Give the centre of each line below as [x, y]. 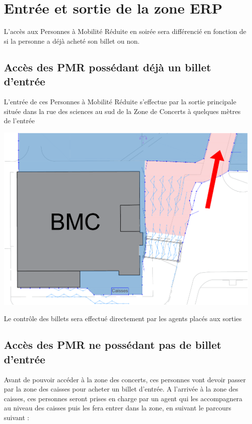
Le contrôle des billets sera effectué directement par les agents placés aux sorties [123, 318]
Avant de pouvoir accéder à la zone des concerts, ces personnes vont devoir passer [125, 379]
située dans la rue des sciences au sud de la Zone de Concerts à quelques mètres [122, 111]
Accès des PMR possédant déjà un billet [108, 67]
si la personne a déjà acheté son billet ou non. [72, 41]
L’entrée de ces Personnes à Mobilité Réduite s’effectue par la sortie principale [120, 101]
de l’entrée [19, 121]
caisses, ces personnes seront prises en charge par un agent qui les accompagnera [123, 398]
